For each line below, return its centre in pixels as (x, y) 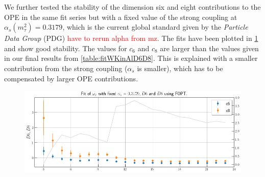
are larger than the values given (209, 48)
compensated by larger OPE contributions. (71, 78)
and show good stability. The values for (66, 48)
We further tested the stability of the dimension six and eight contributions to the (132, 7)
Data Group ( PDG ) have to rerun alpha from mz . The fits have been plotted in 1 (131, 38)
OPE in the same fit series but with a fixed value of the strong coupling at (121, 17)
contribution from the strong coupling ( (66, 68)
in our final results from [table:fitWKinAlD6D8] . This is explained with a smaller (131, 58)
